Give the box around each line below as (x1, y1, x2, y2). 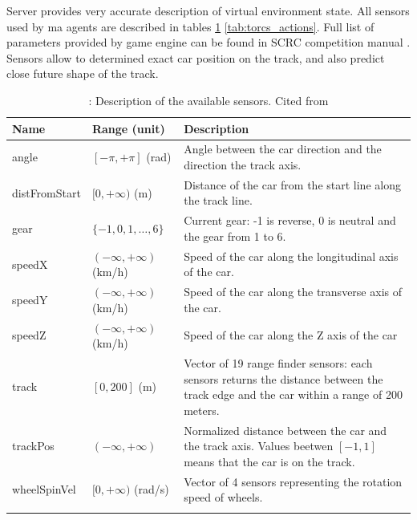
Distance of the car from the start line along (184, 176, 401, 193)
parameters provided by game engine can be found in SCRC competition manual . (6, 34, 411, 51)
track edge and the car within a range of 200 (184, 386, 403, 403)
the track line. (184, 192, 253, 209)
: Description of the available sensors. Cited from (88, 91, 329, 108)
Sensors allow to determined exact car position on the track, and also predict (6, 49, 385, 66)
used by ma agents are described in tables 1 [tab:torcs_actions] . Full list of (6, 18, 374, 35)
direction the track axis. (184, 156, 302, 173)
